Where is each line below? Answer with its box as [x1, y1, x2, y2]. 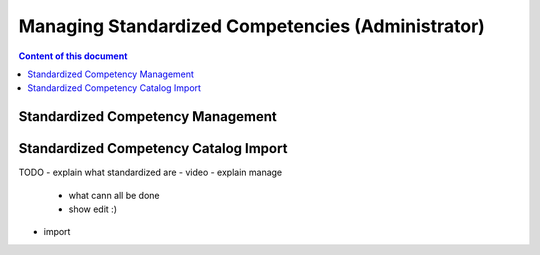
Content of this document [18, 50, 128, 62]
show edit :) [68, 203, 117, 215]
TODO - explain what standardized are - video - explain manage [18, 166, 283, 179]
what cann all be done [68, 189, 160, 201]
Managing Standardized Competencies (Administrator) [18, 15, 485, 37]
